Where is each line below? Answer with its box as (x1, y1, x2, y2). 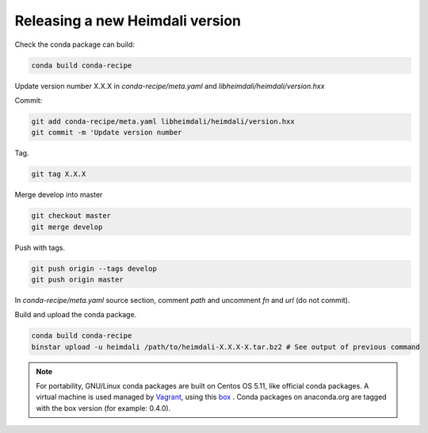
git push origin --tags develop (31, 264, 158, 273)
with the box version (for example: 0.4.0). (36, 403, 171, 412)
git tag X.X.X (31, 170, 86, 178)
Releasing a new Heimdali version (14, 12, 242, 29)
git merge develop (31, 222, 103, 232)
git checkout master (31, 211, 111, 220)
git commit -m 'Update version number (31, 128, 182, 137)
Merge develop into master (14, 190, 103, 200)
